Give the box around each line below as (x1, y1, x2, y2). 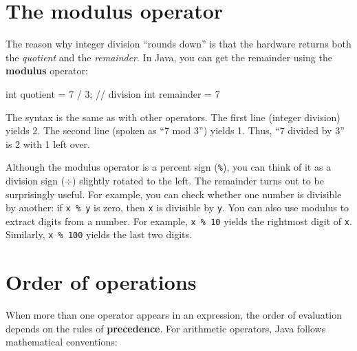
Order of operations (6, 268, 197, 296)
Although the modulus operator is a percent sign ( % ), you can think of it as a (6, 160, 332, 174)
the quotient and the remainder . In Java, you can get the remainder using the (6, 50, 332, 64)
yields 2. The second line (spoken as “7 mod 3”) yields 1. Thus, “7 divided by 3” (6, 123, 345, 138)
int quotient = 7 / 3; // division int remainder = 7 (6, 86, 220, 100)
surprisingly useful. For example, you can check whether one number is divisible (6, 187, 342, 201)
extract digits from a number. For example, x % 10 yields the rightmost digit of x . (6, 213, 352, 228)
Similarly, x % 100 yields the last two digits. (6, 227, 192, 242)
